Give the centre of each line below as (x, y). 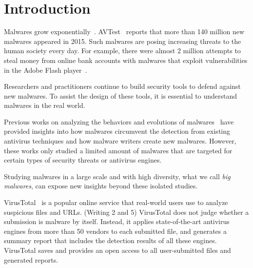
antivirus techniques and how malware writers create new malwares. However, (120, 141)
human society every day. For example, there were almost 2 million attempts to (122, 51)
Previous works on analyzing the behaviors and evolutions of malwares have (119, 121)
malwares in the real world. (45, 105)
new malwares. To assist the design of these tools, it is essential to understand (121, 95)
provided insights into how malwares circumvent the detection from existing (117, 131)
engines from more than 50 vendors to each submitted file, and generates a (115, 231)
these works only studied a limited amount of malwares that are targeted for (118, 150)
